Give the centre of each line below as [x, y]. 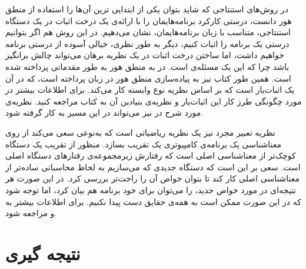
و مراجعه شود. [31, 213]
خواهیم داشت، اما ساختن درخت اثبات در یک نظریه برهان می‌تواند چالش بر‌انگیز [145, 55]
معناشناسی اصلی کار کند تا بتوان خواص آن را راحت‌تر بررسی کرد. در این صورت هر [153, 178]
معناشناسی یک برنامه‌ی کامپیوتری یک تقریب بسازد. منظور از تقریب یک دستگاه [143, 144]
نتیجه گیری [43, 253]
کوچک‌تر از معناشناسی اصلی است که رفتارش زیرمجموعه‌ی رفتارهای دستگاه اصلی [151, 155]
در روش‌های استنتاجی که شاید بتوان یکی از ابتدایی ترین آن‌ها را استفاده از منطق [147, 9]
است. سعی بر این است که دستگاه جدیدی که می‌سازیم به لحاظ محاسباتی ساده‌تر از [153, 167]
